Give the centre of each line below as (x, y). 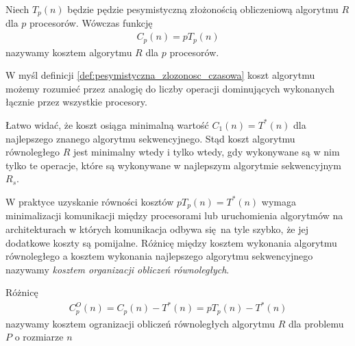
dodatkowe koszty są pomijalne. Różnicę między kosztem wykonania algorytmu (171, 242)
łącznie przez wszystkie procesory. (76, 102)
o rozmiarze (39, 337)
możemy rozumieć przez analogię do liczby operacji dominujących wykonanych (170, 88)
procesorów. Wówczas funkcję (91, 23)
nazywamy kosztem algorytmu (69, 52)
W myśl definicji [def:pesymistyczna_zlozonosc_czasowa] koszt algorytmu (160, 75)
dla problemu (316, 323)
